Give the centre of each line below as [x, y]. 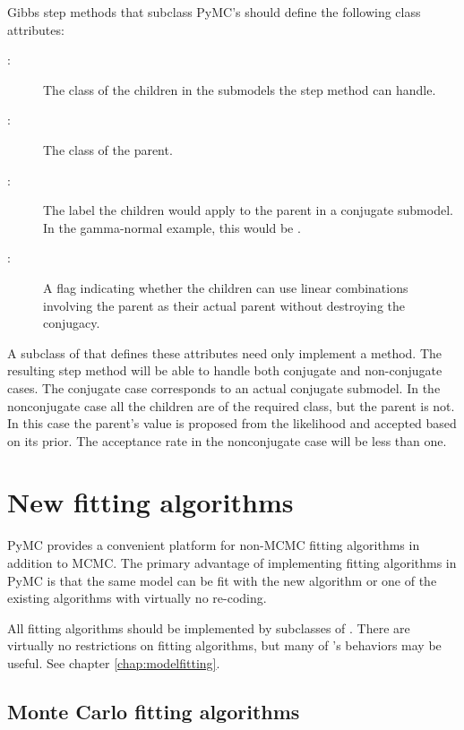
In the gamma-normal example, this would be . [172, 227]
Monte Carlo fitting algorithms [154, 711]
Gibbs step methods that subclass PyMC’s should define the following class [214, 12]
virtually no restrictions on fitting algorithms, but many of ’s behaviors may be [224, 645]
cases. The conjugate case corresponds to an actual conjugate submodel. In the [224, 387]
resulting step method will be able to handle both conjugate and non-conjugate [225, 370]
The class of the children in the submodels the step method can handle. [240, 89]
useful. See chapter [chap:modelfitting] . [114, 662]
